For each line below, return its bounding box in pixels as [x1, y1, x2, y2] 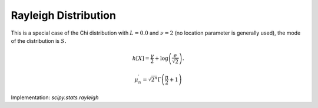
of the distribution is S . [11, 37, 67, 44]
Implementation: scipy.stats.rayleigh [11, 94, 99, 101]
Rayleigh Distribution [11, 9, 116, 22]
